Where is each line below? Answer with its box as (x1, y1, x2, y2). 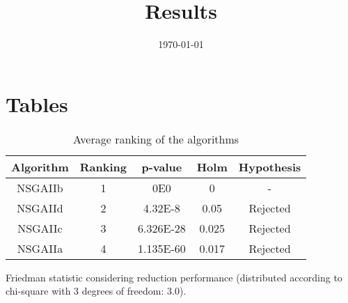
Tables (6, 89, 68, 118)
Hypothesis (238, 158, 301, 175)
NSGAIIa (17, 240, 63, 256)
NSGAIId (17, 199, 63, 216)
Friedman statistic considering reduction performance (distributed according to (6, 270, 342, 284)
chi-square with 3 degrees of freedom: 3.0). (6, 283, 187, 298)
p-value (141, 158, 182, 175)
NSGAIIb (17, 179, 63, 196)
